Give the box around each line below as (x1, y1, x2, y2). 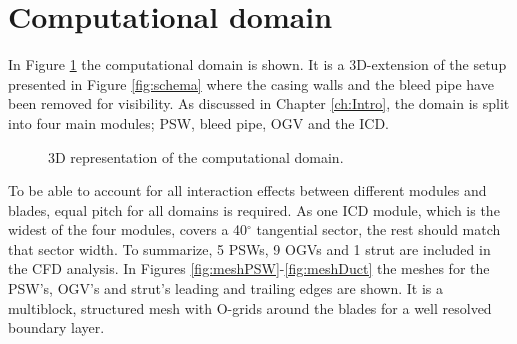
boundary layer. (8, 317, 105, 338)
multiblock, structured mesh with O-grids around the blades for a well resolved (8, 297, 492, 318)
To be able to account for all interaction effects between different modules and (8, 180, 487, 201)
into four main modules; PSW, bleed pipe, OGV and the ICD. (8, 112, 389, 133)
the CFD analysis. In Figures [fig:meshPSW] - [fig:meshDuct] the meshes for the (8, 258, 490, 279)
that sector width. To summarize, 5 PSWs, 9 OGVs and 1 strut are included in (8, 238, 491, 259)
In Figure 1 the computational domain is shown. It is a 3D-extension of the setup (8, 54, 507, 75)
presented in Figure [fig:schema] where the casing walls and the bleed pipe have (8, 73, 494, 94)
